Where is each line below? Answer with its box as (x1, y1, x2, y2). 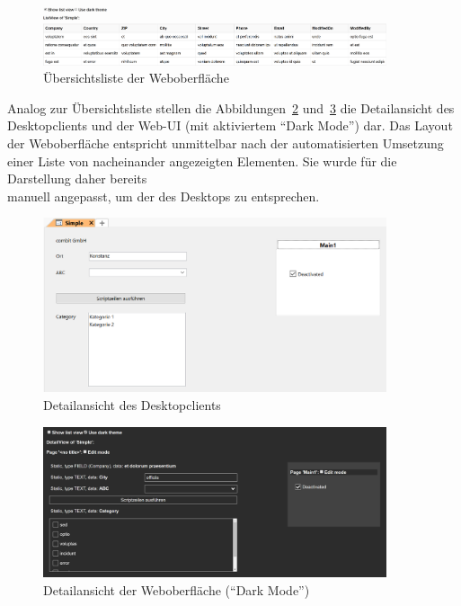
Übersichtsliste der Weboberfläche (43, 68, 229, 87)
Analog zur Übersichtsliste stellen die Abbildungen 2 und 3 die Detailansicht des (7, 98, 455, 117)
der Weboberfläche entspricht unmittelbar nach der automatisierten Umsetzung (7, 133, 444, 152)
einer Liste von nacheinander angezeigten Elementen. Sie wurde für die (7, 151, 397, 170)
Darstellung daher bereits (7, 169, 147, 188)
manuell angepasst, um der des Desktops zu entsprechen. (7, 186, 320, 205)
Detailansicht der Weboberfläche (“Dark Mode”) (43, 580, 310, 599)
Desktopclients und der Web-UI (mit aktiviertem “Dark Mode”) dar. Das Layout (7, 116, 453, 135)
